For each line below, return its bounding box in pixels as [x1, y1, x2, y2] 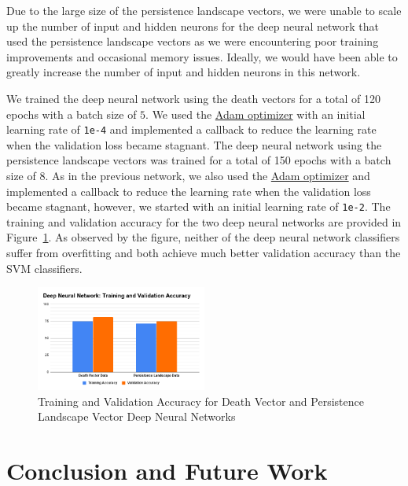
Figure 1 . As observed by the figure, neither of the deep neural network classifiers [6, 229, 400, 245]
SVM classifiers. [6, 260, 83, 276]
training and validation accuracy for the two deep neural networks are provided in [6, 213, 402, 230]
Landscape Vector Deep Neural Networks [38, 408, 236, 425]
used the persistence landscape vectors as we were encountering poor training [6, 33, 379, 50]
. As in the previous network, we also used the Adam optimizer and [45, 168, 370, 183]
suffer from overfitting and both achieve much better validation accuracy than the [6, 245, 401, 261]
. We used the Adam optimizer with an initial [145, 105, 366, 122]
